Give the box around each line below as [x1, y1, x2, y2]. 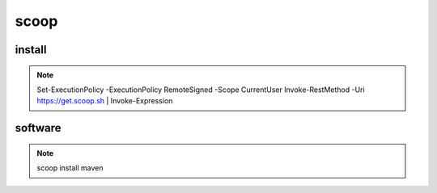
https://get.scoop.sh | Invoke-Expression [36, 96, 173, 106]
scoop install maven [36, 163, 104, 173]
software [15, 121, 62, 135]
